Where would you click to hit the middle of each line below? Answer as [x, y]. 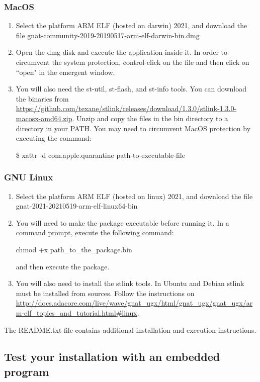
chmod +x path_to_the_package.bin [74, 249]
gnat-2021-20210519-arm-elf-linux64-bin [77, 206]
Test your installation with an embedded [112, 357]
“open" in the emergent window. [65, 72]
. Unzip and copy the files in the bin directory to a [150, 118]
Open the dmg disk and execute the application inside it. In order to [122, 52]
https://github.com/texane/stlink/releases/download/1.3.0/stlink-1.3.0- [126, 108]
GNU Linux [29, 177]
